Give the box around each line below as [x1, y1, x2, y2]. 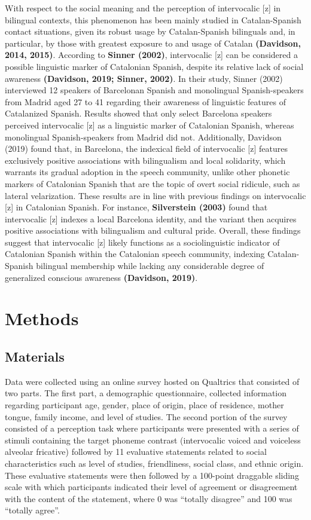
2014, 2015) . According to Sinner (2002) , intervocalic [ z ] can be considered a [5, 48, 298, 61]
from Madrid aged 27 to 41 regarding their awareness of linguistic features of [5, 95, 286, 108]
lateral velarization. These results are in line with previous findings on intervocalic [5, 189, 306, 201]
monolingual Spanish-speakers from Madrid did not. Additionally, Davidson [5, 130, 282, 143]
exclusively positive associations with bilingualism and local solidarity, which [5, 154, 286, 166]
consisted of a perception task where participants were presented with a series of [5, 422, 299, 435]
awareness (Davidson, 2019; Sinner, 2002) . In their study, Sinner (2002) [5, 72, 283, 84]
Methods [5, 306, 79, 331]
